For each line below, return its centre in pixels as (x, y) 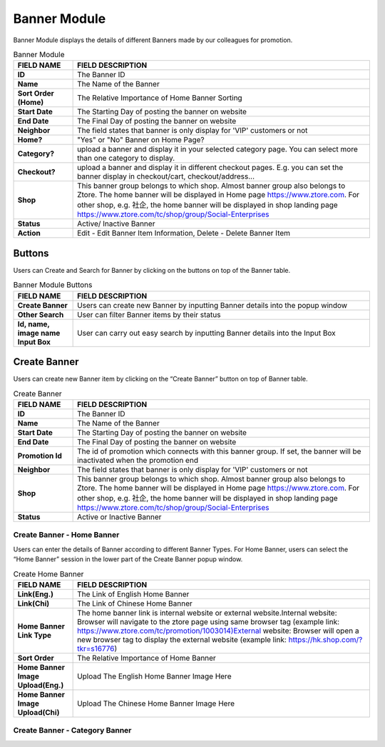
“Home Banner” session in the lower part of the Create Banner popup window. (128, 559)
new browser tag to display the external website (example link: (182, 639)
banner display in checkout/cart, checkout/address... (166, 176)
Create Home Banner (48, 573)
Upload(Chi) (38, 712)
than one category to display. (126, 159)
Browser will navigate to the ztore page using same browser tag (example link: (209, 621)
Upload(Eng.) (41, 685)
